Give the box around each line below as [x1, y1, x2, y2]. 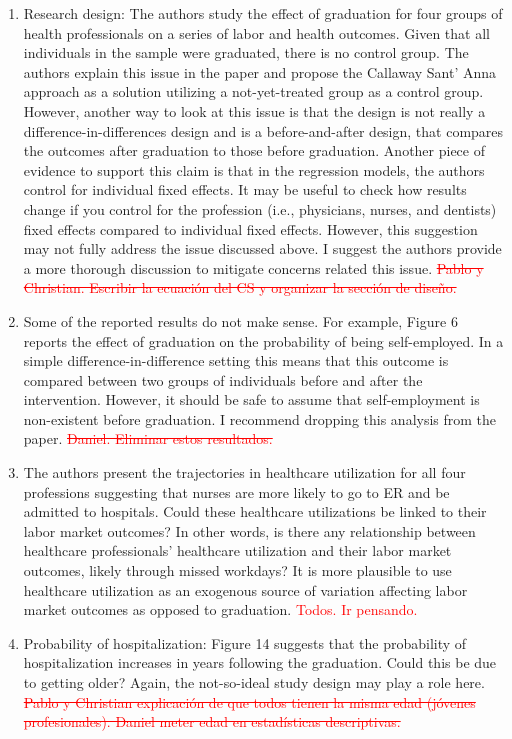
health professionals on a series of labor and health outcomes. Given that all [23, 22, 490, 43]
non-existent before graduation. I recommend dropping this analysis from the [23, 408, 497, 429]
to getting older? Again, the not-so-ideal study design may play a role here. [23, 672, 485, 692]
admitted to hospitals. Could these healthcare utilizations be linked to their [23, 501, 487, 522]
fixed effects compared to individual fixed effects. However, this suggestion [23, 218, 478, 239]
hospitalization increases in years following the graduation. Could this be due [23, 652, 497, 673]
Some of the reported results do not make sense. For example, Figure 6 [23, 310, 458, 331]
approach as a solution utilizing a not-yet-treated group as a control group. [23, 81, 484, 102]
